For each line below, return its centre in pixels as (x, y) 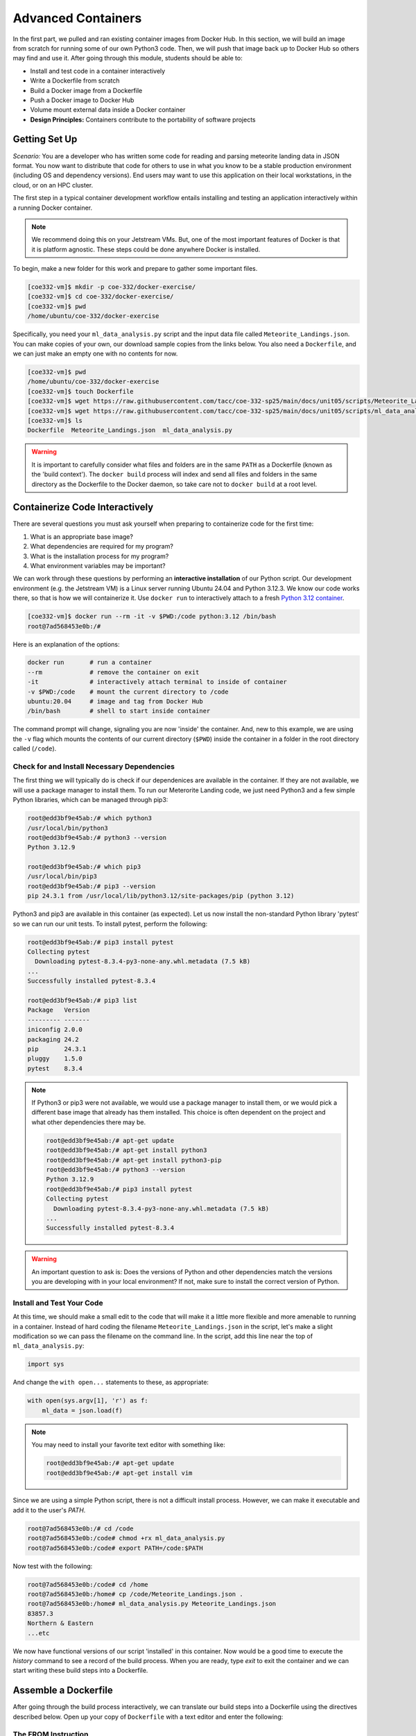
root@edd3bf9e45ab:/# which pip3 (84, 867)
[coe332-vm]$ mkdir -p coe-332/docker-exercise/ (112, 287)
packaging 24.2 (53, 1039)
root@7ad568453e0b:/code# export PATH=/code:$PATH (115, 1548)
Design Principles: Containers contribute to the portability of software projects (143, 119)
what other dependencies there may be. (89, 1122)
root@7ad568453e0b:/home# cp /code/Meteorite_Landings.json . (135, 1594)
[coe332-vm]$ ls (55, 420)
